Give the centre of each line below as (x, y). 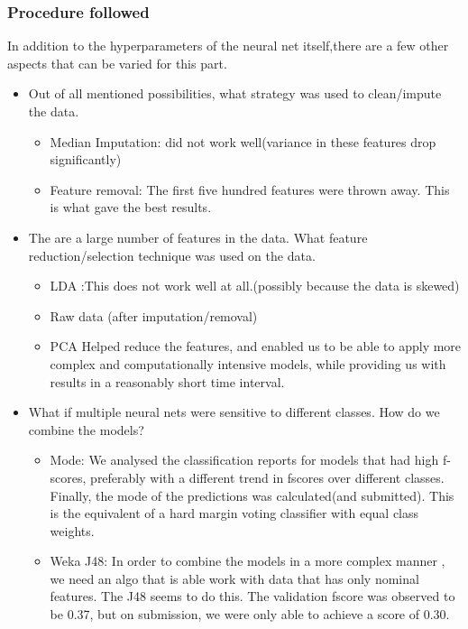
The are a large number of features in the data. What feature (198, 237)
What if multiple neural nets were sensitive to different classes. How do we (234, 412)
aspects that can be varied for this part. (117, 63)
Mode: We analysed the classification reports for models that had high (244, 460)
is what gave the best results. (131, 207)
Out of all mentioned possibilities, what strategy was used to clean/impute (235, 93)
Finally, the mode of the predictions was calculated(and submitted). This (252, 495)
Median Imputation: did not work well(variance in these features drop (243, 141)
